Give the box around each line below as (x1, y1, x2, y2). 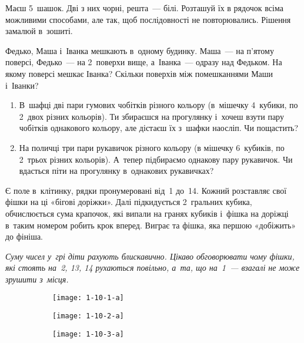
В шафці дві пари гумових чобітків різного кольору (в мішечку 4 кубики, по (19, 99, 298, 111)
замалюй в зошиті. (5, 25, 73, 37)
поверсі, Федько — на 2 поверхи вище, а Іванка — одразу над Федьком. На (5, 56, 282, 68)
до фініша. (5, 230, 44, 243)
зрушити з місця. (5, 273, 69, 285)
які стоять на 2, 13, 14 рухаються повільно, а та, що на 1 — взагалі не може (5, 261, 300, 274)
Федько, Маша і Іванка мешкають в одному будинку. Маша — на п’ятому (5, 44, 274, 56)
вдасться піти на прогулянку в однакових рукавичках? (19, 164, 214, 177)
